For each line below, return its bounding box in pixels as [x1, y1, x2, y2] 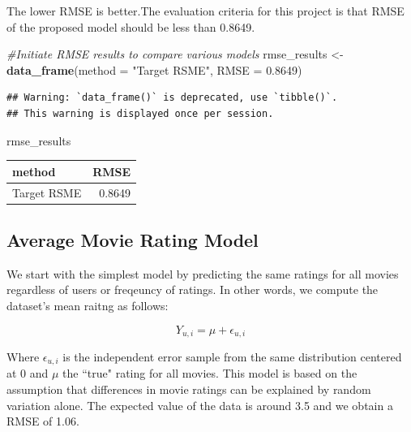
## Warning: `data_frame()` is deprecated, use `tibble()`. [6, 92, 338, 104]
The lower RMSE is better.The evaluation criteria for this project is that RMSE [6, 2, 405, 19]
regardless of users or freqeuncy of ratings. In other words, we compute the [6, 281, 379, 298]
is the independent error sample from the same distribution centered [62, 348, 402, 365]
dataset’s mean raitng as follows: [6, 296, 169, 313]
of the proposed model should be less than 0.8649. [6, 18, 255, 35]
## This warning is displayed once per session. [6, 107, 274, 119]
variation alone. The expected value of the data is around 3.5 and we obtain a [6, 396, 393, 413]
